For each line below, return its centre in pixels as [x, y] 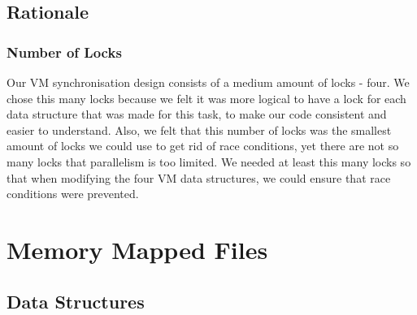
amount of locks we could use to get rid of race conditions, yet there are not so [203, 146]
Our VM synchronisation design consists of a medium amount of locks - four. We [208, 82]
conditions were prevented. [73, 194]
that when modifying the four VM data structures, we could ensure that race [199, 177]
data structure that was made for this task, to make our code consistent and [197, 114]
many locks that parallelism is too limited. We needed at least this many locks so [209, 161]
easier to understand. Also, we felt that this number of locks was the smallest [199, 129]
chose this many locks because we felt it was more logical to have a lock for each [206, 98]
